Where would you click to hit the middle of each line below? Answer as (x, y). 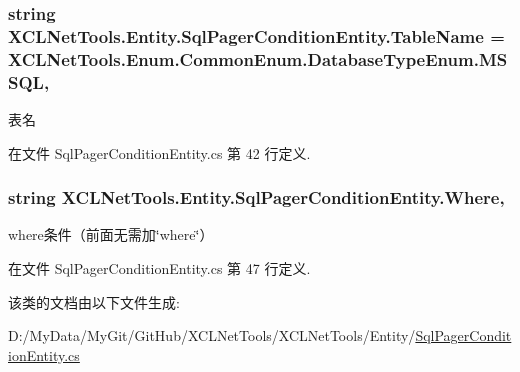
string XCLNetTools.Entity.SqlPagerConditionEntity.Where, (256, 197)
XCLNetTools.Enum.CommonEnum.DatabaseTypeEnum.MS (258, 58)
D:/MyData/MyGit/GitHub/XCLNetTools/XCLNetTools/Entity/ (212, 335)
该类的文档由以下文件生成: (94, 301)
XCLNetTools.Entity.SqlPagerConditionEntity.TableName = (256, 35)
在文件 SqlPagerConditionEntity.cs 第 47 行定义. (159, 267)
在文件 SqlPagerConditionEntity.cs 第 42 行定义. (159, 152)
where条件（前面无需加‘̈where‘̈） (111, 234)
